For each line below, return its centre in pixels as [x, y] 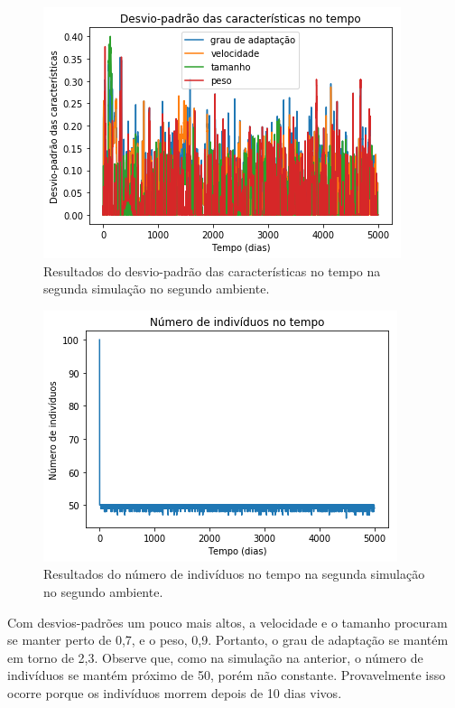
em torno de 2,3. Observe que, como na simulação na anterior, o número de [215, 657]
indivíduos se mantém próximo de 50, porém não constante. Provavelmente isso [227, 675]
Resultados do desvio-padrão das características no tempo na [212, 270]
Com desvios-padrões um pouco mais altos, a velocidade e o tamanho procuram [227, 622]
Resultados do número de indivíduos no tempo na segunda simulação [234, 574]
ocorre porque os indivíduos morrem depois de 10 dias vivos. [175, 692]
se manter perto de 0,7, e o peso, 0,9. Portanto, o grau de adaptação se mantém [228, 640]
